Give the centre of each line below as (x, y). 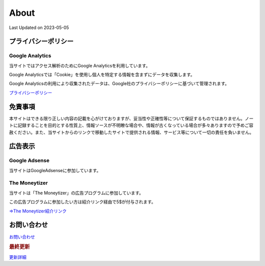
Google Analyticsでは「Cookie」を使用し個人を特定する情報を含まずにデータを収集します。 (102, 75)
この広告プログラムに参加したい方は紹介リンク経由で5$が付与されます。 (82, 202)
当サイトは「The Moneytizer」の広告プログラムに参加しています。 (76, 193)
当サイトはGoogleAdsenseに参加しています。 (55, 170)
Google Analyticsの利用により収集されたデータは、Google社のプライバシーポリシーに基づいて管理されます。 (119, 84)
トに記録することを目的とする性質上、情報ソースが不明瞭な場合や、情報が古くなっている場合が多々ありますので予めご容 (131, 125)
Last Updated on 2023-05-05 (39, 28)
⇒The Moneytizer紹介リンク (38, 211)
